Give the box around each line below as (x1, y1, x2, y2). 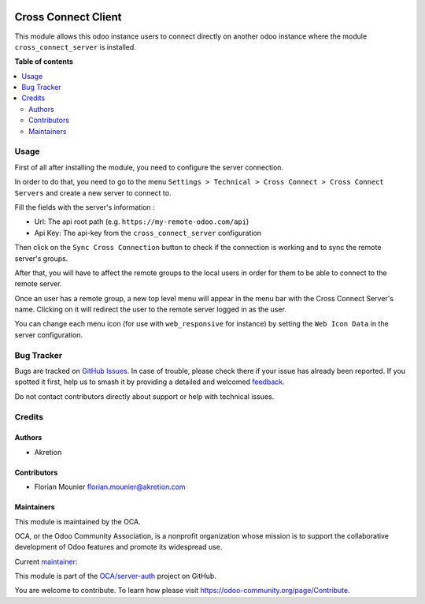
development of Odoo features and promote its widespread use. (14, 542, 223, 552)
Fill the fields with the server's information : (14, 202, 155, 212)
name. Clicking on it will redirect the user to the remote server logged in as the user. (14, 304, 287, 315)
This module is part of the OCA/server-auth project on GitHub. (14, 572, 216, 581)
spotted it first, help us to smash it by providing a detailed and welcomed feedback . (14, 377, 285, 386)
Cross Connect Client (14, 10, 122, 24)
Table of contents (14, 57, 74, 66)
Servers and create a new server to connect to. (14, 188, 172, 197)
